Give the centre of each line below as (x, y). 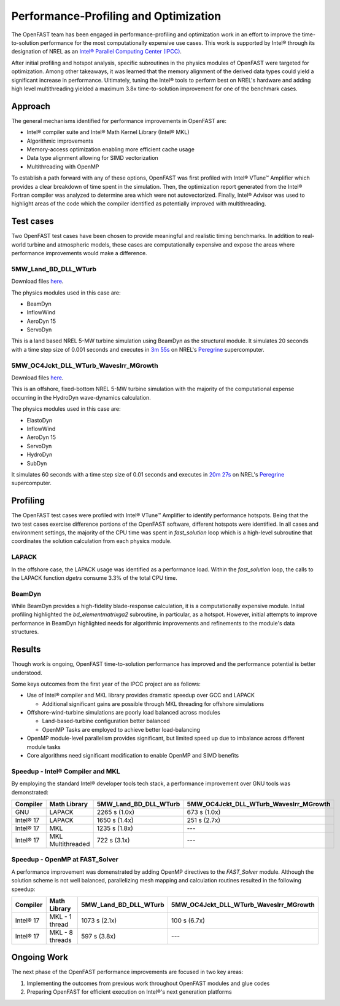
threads (60, 940)
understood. (27, 673)
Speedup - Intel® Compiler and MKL (66, 771)
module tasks (44, 747)
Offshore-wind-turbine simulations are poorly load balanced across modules (123, 713)
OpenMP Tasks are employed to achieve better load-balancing (121, 729)
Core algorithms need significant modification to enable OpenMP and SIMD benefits (133, 756)
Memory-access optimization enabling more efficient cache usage (110, 149)
